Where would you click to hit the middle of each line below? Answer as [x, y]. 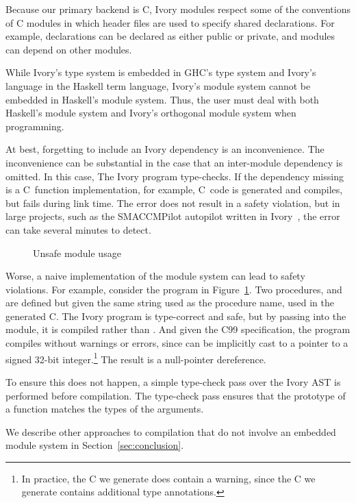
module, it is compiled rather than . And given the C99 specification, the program [178, 329]
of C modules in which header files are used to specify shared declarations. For [170, 22]
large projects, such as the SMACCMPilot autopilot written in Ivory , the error [173, 216]
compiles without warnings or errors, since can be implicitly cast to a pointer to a [177, 343]
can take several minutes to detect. [78, 229]
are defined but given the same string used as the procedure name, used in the [170, 303]
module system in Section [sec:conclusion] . [95, 445]
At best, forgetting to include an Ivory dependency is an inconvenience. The [165, 149]
